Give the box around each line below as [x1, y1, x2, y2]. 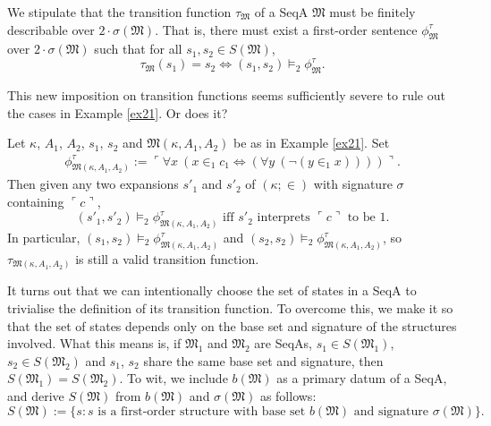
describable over [7, 20, 95, 38]
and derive [7, 386, 64, 405]
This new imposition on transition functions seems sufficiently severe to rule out [7, 86, 445, 105]
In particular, [7, 228, 80, 246]
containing [7, 192, 64, 211]
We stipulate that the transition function [7, 3, 232, 21]
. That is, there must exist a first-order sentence [155, 20, 418, 38]
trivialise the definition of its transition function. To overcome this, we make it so [7, 298, 453, 317]
